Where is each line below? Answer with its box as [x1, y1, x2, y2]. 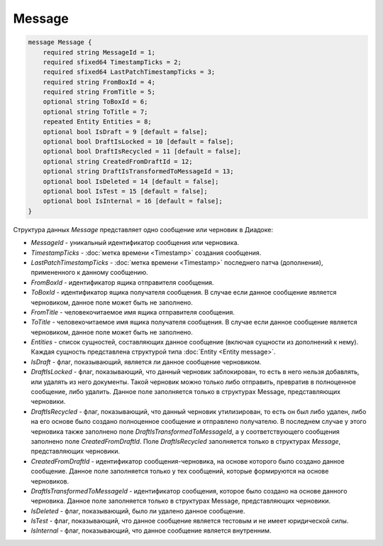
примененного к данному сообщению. [30, 268, 148, 277]
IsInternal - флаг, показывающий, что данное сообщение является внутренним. [30, 526, 272, 535]
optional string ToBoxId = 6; [43, 98, 148, 106]
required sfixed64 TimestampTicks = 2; [43, 58, 182, 66]
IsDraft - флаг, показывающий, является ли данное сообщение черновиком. [30, 357, 262, 366]
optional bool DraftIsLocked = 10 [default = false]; [43, 138, 234, 146]
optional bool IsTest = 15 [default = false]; [43, 187, 209, 195]
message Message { [28, 38, 92, 46]
